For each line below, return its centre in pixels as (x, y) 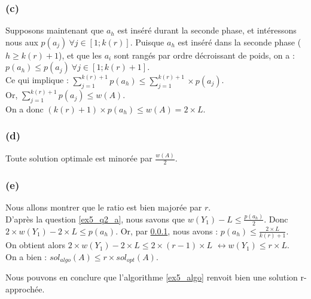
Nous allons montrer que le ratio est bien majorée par (104, 207)
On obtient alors (36, 245)
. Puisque (147, 42)
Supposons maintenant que (55, 30)
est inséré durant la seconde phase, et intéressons (207, 30)
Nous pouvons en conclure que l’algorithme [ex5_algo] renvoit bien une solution (152, 277)
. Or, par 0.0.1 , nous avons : (167, 231)
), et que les (80, 55)
